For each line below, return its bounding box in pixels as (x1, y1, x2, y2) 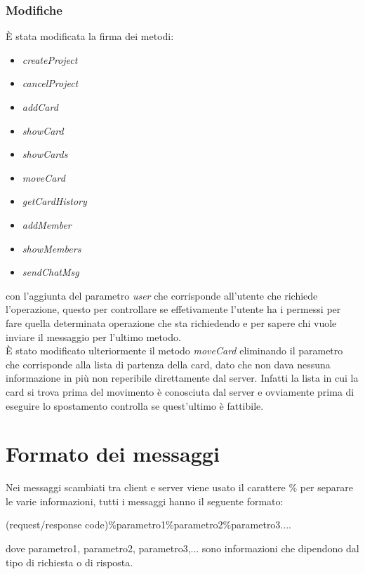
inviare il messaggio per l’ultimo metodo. (6, 329, 181, 344)
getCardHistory (22, 194, 87, 208)
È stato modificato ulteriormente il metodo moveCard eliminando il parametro (6, 343, 343, 358)
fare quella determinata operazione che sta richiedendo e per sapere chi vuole (6, 315, 337, 330)
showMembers (22, 241, 81, 255)
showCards (22, 147, 68, 161)
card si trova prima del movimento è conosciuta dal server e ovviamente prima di (6, 384, 354, 399)
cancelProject (22, 76, 79, 91)
